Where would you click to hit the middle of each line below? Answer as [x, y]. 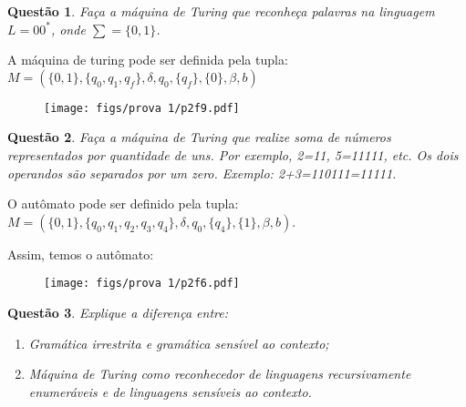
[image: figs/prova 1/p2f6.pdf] [142, 284]
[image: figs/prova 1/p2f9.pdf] [142, 108]
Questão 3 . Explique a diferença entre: [118, 313]
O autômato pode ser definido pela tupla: [123, 203]
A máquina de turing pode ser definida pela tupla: [148, 60]
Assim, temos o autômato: [81, 254]
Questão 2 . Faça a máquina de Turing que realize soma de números [199, 137]
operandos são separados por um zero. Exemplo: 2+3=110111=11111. [202, 173]
